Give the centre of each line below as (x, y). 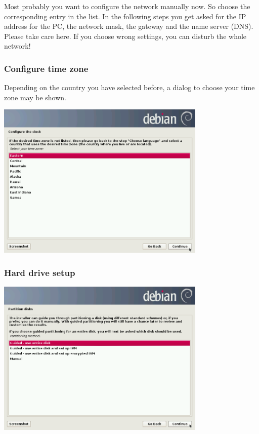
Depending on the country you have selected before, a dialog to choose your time (129, 87)
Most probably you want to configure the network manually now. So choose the (127, 6)
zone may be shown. (35, 97)
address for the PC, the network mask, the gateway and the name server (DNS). (129, 26)
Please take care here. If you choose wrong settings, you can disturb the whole (125, 36)
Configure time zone (46, 68)
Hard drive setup (40, 272)
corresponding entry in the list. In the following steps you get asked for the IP (125, 16)
